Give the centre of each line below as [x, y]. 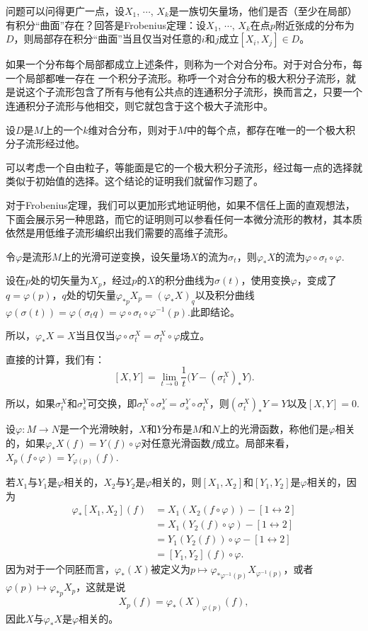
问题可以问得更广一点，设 [65, 11]
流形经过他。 [55, 143]
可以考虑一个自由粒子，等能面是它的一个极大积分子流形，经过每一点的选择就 [184, 167]
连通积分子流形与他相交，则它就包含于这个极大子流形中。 [139, 105]
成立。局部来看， [255, 443]
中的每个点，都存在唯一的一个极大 [266, 129]
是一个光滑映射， [99, 429]
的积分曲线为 [185, 280]
